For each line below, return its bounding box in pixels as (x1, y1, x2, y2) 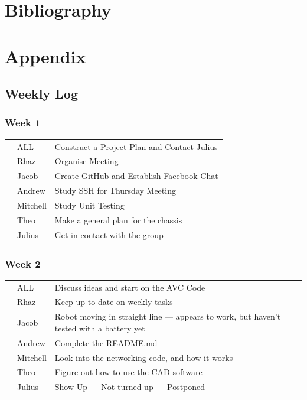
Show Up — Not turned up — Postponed (54, 381, 205, 393)
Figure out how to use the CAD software (54, 366, 203, 378)
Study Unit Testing (54, 199, 125, 211)
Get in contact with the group (54, 228, 164, 240)
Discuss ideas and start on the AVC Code (54, 281, 205, 293)
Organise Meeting (54, 155, 119, 167)
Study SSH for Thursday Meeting (54, 184, 176, 197)
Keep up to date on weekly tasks (54, 295, 173, 308)
